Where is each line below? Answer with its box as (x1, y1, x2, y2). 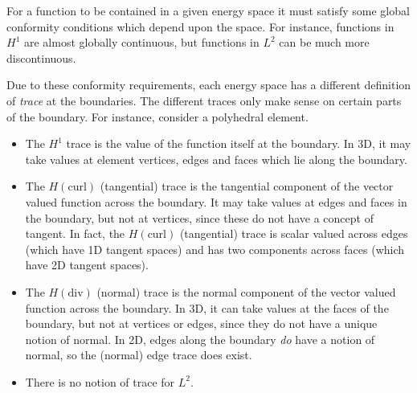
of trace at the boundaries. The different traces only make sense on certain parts (6, 92, 402, 108)
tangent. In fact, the (25, 225, 125, 242)
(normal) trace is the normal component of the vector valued (96, 283, 396, 300)
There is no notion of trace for (25, 373, 175, 390)
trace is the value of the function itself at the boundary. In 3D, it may (66, 135, 411, 152)
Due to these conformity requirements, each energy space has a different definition (6, 76, 411, 93)
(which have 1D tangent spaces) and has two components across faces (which (25, 240, 405, 257)
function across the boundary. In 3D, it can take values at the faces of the (25, 299, 389, 316)
